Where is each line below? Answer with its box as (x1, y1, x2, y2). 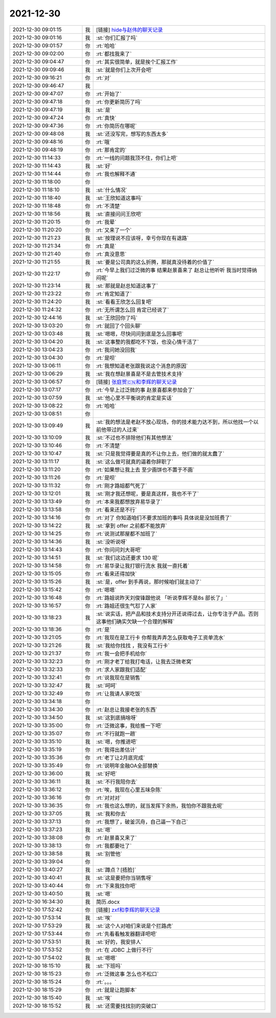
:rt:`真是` (96, 242, 117, 250)
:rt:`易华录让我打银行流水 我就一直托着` (96, 562, 190, 569)
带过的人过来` (106, 426, 139, 433)
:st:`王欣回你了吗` (96, 314, 138, 321)
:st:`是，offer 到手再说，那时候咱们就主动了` (96, 578, 202, 585)
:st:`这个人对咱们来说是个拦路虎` (96, 922, 174, 929)
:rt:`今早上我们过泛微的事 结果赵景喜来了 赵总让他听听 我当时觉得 (96, 267, 252, 274)
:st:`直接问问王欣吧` (96, 210, 143, 217)
